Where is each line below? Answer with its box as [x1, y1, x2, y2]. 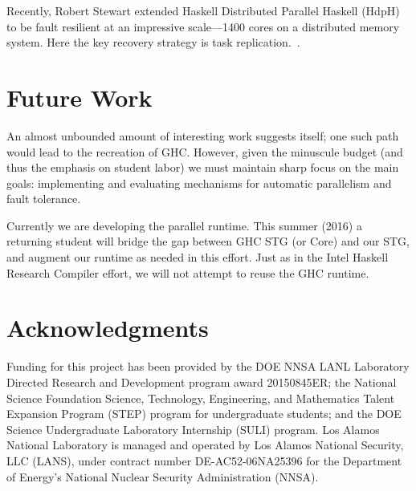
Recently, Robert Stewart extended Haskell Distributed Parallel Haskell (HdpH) [6, 2, 400, 18]
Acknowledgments [6, 311, 209, 344]
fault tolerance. [6, 190, 81, 207]
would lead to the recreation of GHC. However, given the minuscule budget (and [6, 143, 403, 160]
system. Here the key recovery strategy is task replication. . [6, 34, 300, 51]
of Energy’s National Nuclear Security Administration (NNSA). [6, 468, 319, 485]
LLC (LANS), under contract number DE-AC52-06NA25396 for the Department [6, 452, 402, 469]
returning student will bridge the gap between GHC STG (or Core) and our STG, [6, 233, 410, 250]
